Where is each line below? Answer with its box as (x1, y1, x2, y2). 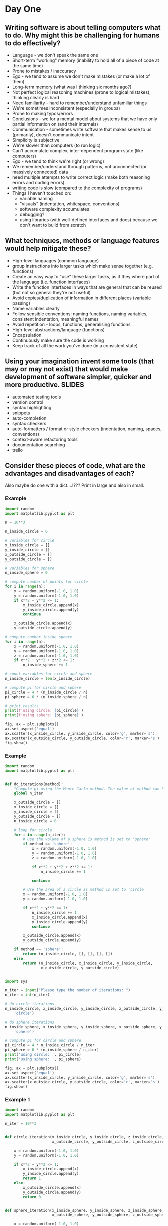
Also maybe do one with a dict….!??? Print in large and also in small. (5, 482, 145, 488)
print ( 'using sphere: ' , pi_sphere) (5, 1056, 81, 1062)
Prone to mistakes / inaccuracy (12, 68, 76, 74)
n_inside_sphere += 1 (23, 662, 68, 668)
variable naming (19, 196, 53, 201)
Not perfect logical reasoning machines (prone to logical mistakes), (12, 89, 151, 95)
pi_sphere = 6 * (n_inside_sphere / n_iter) (5, 1047, 99, 1053)
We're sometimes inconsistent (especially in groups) (12, 105, 121, 111)
